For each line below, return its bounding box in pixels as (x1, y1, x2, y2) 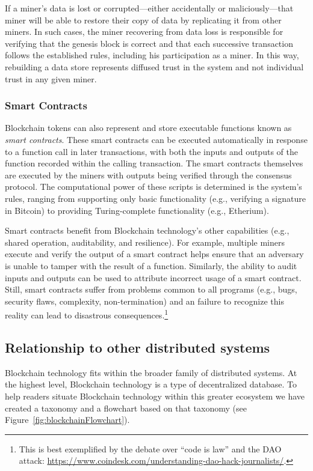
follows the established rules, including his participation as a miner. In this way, (5, 49, 299, 61)
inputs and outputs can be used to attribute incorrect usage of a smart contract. (5, 271, 302, 284)
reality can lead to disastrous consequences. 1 (5, 307, 169, 321)
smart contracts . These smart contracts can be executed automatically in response (5, 133, 308, 145)
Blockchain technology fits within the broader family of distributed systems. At (5, 366, 297, 378)
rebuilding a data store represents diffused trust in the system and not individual (5, 60, 304, 73)
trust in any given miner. (5, 72, 97, 85)
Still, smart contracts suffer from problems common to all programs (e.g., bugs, (5, 283, 297, 296)
